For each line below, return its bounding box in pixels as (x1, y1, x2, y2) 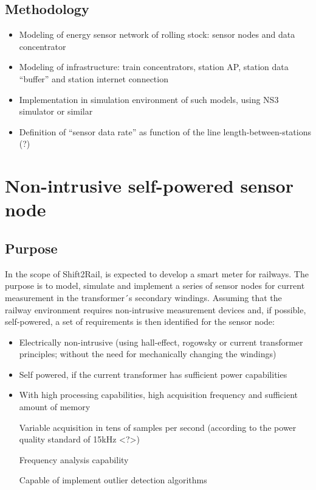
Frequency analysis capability (19, 453, 129, 466)
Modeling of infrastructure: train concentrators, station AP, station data (19, 60, 289, 73)
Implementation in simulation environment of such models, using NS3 (19, 93, 279, 105)
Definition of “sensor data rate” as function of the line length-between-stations (19, 125, 311, 138)
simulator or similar (19, 105, 93, 118)
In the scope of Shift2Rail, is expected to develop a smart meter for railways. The (5, 267, 309, 280)
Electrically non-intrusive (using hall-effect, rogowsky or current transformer (19, 335, 303, 348)
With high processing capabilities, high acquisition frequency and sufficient (19, 388, 298, 401)
